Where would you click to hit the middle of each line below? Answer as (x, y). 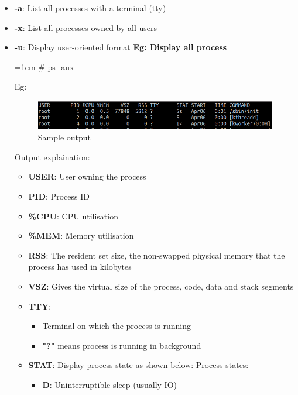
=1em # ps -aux (44, 66)
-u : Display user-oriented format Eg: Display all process (121, 47)
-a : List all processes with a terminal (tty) (90, 8)
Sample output (64, 137)
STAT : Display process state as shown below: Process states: (138, 365)
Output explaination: (52, 157)
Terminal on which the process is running (117, 326)
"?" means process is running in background (122, 345)
